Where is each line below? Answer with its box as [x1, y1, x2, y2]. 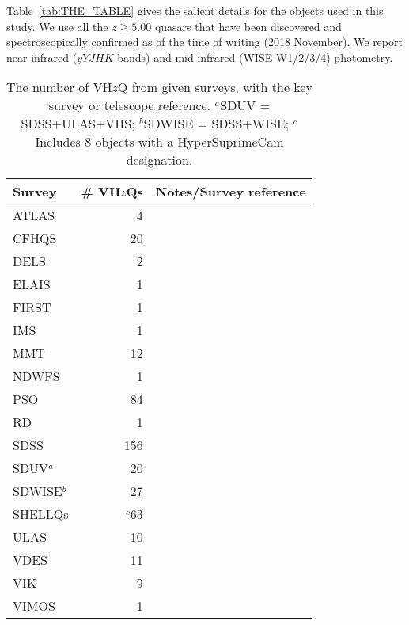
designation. [126, 151, 193, 170]
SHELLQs [13, 505, 69, 524]
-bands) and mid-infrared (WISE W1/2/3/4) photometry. [113, 48, 393, 65]
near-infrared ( [6, 48, 78, 65]
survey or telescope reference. [48, 96, 211, 115]
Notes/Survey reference [155, 182, 306, 201]
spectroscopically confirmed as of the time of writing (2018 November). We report [6, 33, 403, 50]
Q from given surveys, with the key [117, 78, 312, 97]
